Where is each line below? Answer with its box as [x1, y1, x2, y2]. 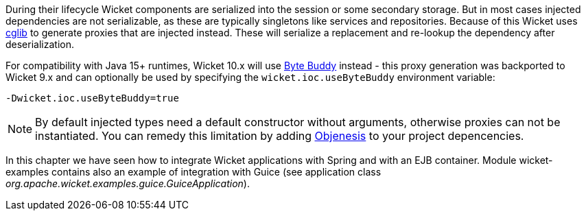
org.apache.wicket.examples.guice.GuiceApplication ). [5, 178, 250, 189]
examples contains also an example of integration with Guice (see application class [5, 166, 382, 178]
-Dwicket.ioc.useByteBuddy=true [5, 93, 179, 104]
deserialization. [5, 38, 74, 50]
